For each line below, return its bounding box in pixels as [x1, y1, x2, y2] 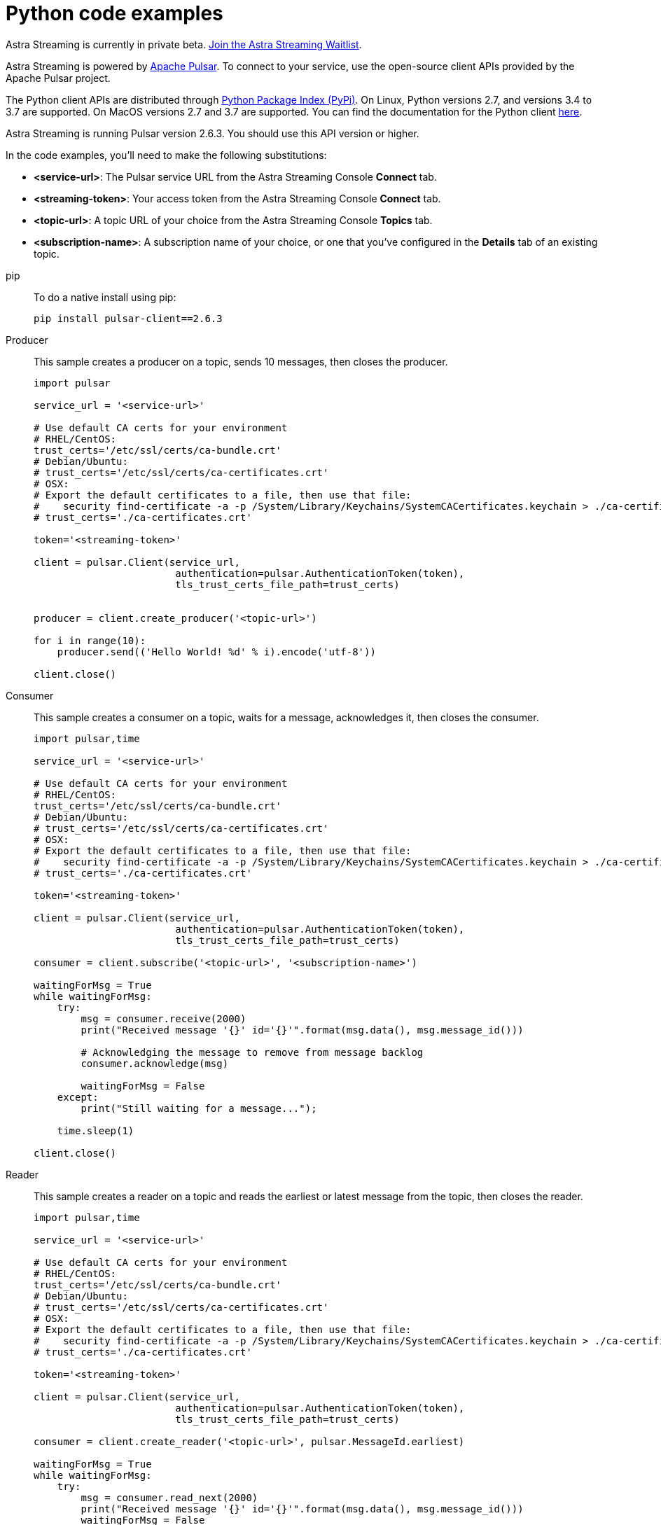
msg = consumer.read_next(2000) [81, 1491, 258, 1503]
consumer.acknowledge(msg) [81, 1057, 229, 1069]
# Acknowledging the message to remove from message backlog [81, 1046, 424, 1058]
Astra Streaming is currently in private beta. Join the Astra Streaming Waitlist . [6, 38, 362, 50]
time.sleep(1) [57, 1124, 134, 1136]
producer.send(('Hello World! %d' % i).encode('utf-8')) [57, 646, 376, 657]
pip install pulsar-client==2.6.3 [34, 312, 223, 324]
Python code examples [6, 1, 223, 25]
